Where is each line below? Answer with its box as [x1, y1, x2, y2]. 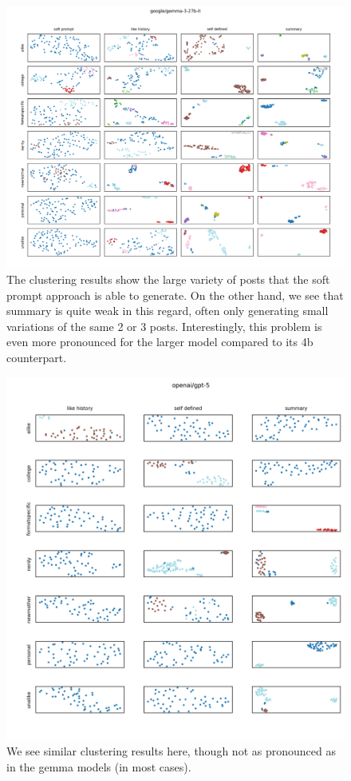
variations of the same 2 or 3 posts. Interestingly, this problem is [6, 317, 322, 334]
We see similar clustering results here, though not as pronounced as [6, 743, 336, 759]
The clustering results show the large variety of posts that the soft [6, 271, 330, 288]
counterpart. [6, 349, 67, 366]
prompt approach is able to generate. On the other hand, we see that [6, 286, 344, 303]
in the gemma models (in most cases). [6, 759, 191, 775]
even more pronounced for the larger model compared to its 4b [6, 333, 314, 350]
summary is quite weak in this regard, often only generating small [6, 302, 329, 319]
